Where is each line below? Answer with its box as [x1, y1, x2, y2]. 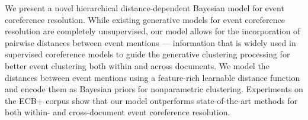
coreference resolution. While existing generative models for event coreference [5, 13, 285, 25]
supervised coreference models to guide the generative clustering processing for [5, 48, 290, 60]
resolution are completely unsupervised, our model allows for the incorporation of [5, 25, 300, 37]
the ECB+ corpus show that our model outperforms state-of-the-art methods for [5, 94, 298, 106]
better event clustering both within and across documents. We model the [5, 59, 269, 72]
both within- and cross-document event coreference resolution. [5, 106, 230, 118]
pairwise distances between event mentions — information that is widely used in [5, 36, 296, 48]
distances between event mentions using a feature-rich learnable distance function [5, 71, 300, 83]
